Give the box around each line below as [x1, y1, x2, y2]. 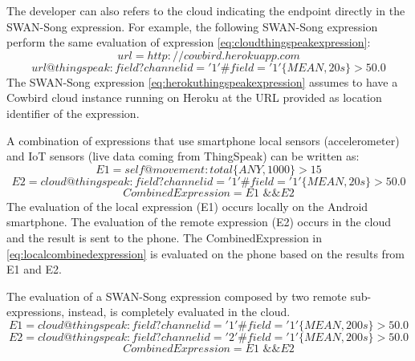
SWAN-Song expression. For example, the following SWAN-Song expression [6, 18, 378, 34]
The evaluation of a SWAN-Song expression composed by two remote [6, 287, 347, 304]
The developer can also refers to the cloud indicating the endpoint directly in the [6, 2, 405, 18]
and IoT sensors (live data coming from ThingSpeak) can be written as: [6, 148, 360, 164]
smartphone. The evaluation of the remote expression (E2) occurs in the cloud [6, 213, 391, 230]
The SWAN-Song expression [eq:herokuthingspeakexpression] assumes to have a [6, 73, 398, 90]
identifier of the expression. [6, 104, 140, 121]
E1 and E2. [6, 261, 62, 278]
